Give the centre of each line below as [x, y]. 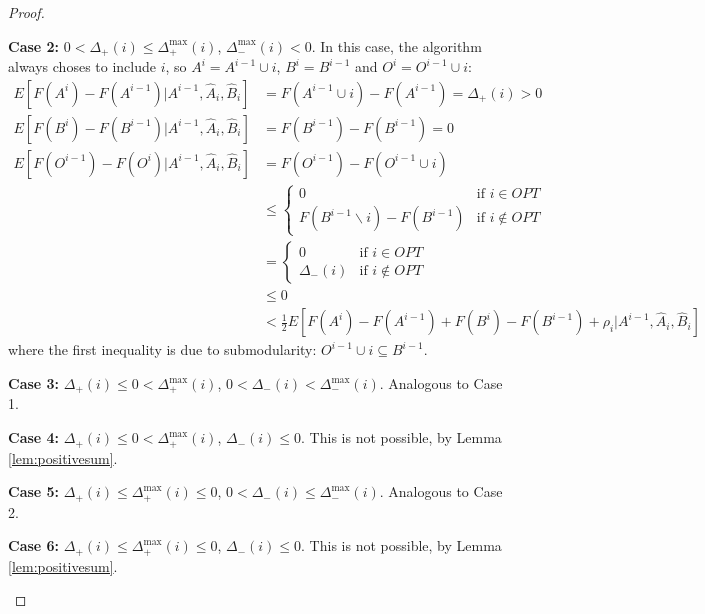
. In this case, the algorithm [396, 45]
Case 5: [34, 491]
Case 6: [34, 545]
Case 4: [34, 437]
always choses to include [82, 66]
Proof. [26, 12]
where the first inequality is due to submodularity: [162, 349]
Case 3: [34, 383]
